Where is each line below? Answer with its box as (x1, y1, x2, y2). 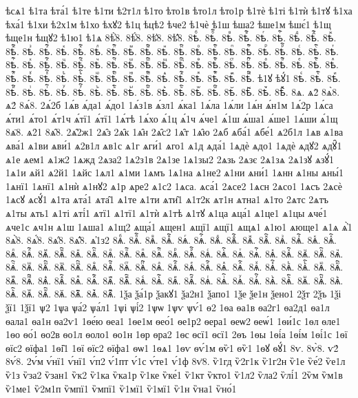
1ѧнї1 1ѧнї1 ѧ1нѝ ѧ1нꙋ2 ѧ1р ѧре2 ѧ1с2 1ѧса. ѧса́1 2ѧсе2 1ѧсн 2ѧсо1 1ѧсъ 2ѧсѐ (6, 178, 342, 193)
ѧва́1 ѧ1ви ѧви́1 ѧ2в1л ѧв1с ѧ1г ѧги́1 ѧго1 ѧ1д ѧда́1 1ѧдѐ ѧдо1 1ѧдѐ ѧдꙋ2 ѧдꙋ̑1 (6, 138, 342, 152)
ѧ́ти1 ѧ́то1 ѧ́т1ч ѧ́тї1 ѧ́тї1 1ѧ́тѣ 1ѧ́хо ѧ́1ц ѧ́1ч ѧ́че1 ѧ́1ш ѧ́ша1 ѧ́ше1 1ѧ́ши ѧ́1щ (6, 111, 338, 125)
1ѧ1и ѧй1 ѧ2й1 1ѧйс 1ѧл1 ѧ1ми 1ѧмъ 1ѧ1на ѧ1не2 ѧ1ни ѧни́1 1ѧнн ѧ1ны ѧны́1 (6, 165, 344, 180)
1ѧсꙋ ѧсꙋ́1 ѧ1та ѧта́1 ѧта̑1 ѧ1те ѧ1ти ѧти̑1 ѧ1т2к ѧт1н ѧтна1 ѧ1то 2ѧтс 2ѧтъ (6, 192, 328, 207)
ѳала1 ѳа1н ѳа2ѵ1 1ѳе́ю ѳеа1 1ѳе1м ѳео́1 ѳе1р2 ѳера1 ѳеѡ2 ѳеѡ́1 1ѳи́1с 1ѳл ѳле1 (6, 313, 341, 328)
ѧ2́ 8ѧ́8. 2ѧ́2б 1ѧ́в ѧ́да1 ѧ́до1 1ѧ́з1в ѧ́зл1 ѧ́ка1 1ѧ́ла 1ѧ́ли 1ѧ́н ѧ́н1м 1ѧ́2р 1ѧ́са (6, 98, 333, 112)
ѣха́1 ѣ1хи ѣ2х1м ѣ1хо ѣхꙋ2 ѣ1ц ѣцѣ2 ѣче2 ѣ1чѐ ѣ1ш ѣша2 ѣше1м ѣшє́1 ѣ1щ (6, 17, 331, 31)
